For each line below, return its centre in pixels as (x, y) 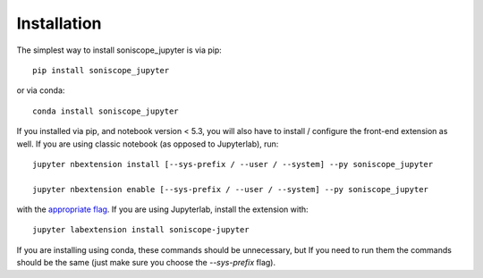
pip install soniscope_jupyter (101, 70)
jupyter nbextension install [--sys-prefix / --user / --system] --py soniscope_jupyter (233, 164)
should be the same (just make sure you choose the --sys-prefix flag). (146, 263)
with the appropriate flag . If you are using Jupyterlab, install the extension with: (162, 209)
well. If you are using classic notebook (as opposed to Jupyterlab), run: (148, 144)
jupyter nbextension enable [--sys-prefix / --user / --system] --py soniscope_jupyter (231, 189)
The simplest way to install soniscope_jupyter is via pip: (119, 50)
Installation (59, 23)
